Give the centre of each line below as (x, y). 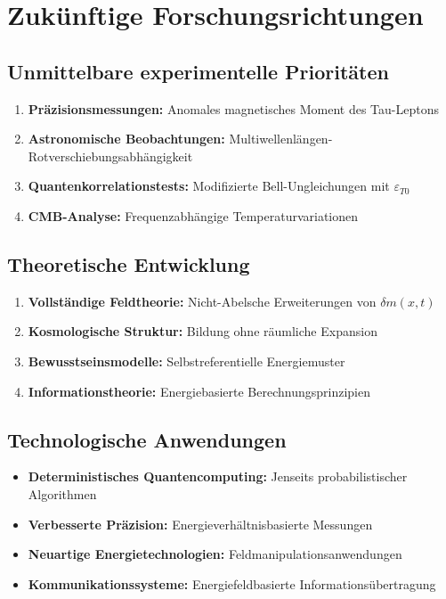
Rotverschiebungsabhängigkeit (110, 156)
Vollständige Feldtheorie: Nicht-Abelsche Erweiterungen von (202, 301)
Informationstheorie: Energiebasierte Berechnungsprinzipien (199, 391)
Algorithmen (62, 493)
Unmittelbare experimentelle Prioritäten (198, 71)
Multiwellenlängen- (281, 139)
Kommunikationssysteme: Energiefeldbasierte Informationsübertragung (232, 583)
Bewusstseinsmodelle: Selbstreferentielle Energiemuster (187, 361)
